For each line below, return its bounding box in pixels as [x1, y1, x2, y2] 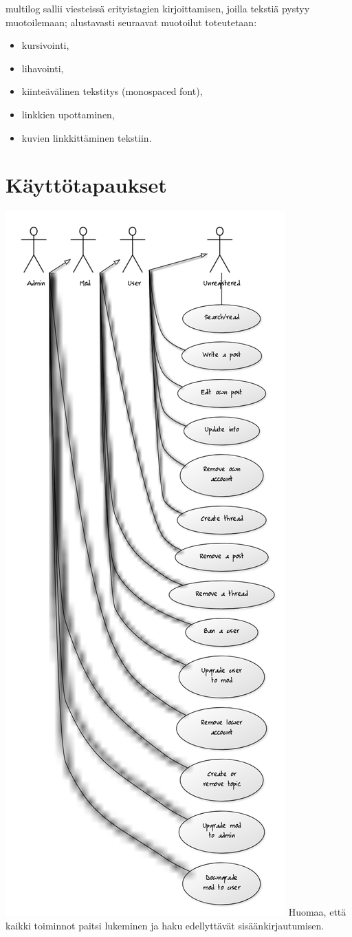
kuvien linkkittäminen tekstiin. [21, 130, 152, 144]
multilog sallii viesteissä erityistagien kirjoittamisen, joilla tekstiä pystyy [5, 1, 310, 15]
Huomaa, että [288, 905, 346, 919]
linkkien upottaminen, [21, 107, 115, 121]
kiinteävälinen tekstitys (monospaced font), [21, 84, 203, 98]
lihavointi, [21, 61, 64, 75]
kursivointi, [21, 38, 69, 52]
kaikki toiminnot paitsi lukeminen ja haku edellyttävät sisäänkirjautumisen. [5, 918, 324, 932]
